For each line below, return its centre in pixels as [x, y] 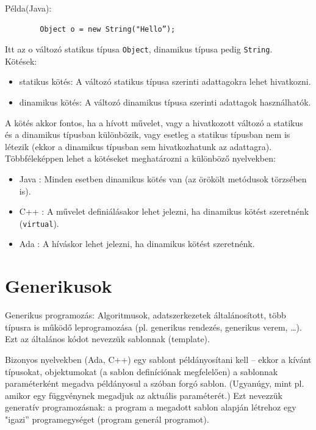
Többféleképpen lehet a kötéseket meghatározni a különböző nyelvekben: [140, 158]
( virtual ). [39, 223]
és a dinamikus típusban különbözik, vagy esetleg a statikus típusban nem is [148, 134]
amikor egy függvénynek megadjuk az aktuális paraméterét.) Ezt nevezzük [144, 395]
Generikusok [59, 286]
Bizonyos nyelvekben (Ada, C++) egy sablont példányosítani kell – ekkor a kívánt [158, 359]
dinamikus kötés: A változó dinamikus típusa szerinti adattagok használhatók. [165, 102]
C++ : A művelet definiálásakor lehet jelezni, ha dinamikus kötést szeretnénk [164, 211]
